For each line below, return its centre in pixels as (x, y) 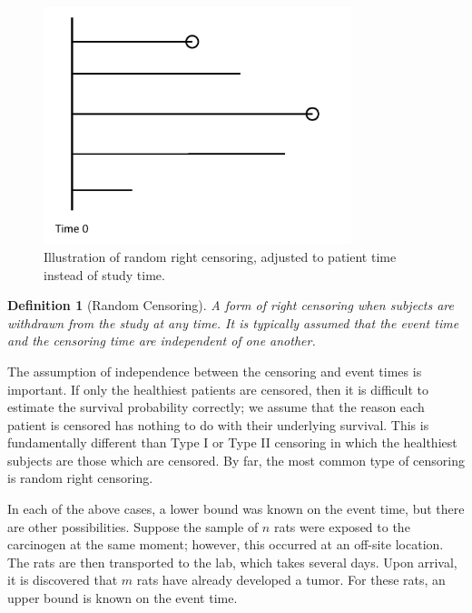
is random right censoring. (80, 478)
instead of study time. (104, 274)
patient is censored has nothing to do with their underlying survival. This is (218, 424)
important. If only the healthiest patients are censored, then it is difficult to (218, 389)
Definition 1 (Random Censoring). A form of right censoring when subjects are (231, 305)
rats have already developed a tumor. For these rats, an (291, 580)
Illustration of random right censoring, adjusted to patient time (220, 256)
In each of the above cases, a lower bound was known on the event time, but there (236, 509)
